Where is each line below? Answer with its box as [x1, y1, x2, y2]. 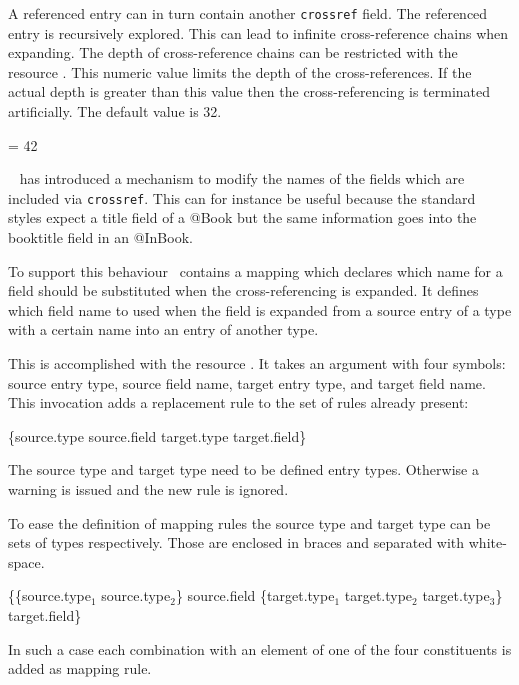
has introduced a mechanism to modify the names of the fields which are [19, 168, 465, 189]
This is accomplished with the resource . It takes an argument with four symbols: [8, 353, 506, 374]
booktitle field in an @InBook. [8, 227, 193, 248]
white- [468, 532, 507, 553]
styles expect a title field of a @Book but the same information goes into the [8, 207, 477, 228]
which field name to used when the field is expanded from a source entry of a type [8, 299, 512, 320]
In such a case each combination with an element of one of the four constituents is [8, 638, 512, 659]
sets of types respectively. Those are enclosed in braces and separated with [8, 532, 465, 553]
